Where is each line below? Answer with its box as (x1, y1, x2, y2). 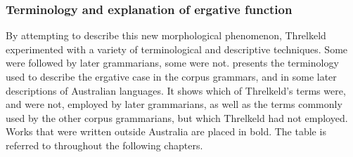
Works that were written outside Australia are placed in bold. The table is (6, 124, 326, 139)
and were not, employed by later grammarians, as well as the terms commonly (6, 97, 342, 111)
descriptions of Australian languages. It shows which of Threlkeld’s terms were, (6, 83, 346, 97)
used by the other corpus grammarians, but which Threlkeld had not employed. (6, 110, 348, 125)
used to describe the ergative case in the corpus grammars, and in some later (6, 69, 337, 83)
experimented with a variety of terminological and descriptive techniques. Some (6, 41, 348, 56)
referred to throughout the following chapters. (6, 137, 203, 152)
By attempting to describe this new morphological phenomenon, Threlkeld (6, 28, 326, 43)
